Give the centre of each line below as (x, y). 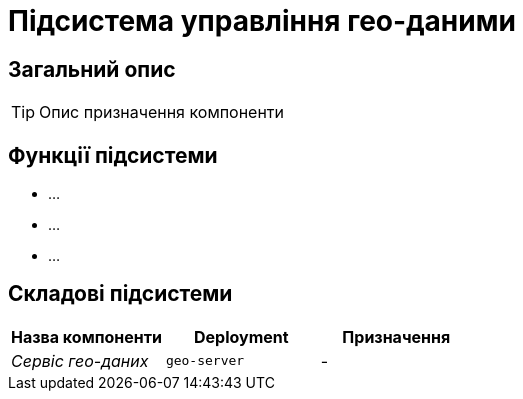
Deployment (241, 336)
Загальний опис (92, 69)
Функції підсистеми (113, 155)
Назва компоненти (86, 336)
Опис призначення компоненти (162, 112)
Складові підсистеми (120, 294)
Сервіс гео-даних (80, 360)
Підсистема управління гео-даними (262, 21)
